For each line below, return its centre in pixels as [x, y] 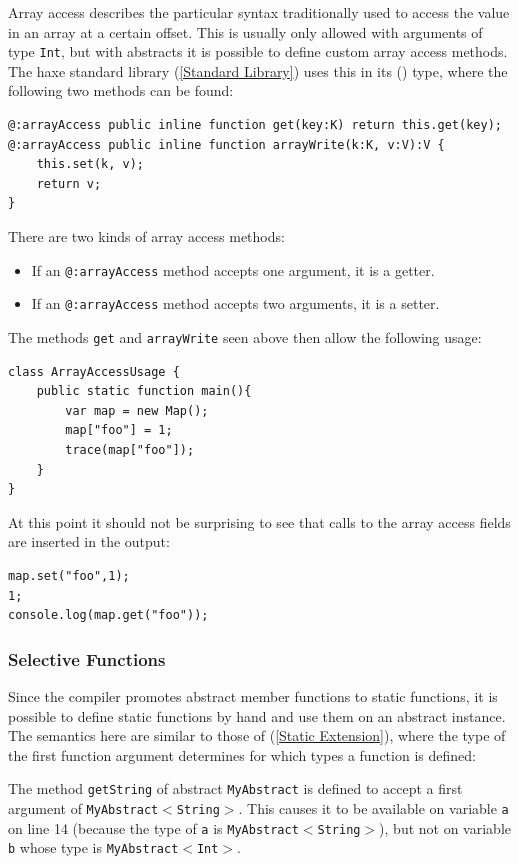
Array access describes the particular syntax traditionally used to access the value [259, 12]
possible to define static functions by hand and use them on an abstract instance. [257, 715]
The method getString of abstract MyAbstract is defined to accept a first [235, 788]
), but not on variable [445, 827]
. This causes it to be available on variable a [373, 807]
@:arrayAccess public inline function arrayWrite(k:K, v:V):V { [226, 144]
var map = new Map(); [137, 410]
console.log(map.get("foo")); [108, 615]
